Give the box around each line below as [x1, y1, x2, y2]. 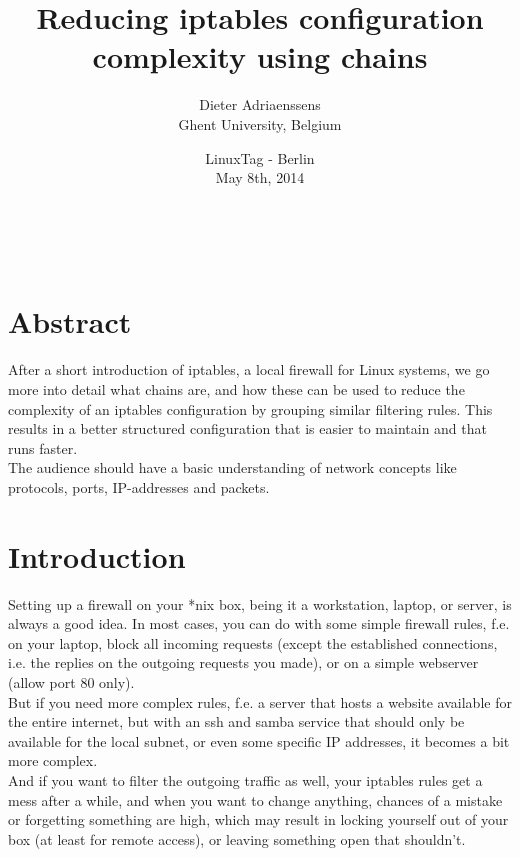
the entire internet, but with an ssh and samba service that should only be [8, 711, 465, 732]
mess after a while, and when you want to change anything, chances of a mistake [8, 789, 503, 810]
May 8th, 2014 [215, 167, 305, 188]
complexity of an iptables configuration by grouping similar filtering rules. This [8, 398, 493, 419]
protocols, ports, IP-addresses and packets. [8, 476, 270, 497]
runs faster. [8, 437, 78, 458]
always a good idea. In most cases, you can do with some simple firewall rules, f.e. [8, 613, 510, 634]
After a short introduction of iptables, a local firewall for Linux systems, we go [8, 359, 490, 380]
